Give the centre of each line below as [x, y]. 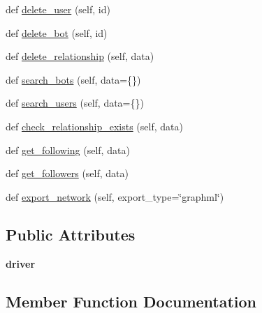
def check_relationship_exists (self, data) [94, 126]
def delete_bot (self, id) [57, 32]
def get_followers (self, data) [67, 173]
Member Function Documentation [131, 301]
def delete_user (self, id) [58, 9]
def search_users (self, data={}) [75, 103]
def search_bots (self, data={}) [73, 79]
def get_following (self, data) [68, 150]
